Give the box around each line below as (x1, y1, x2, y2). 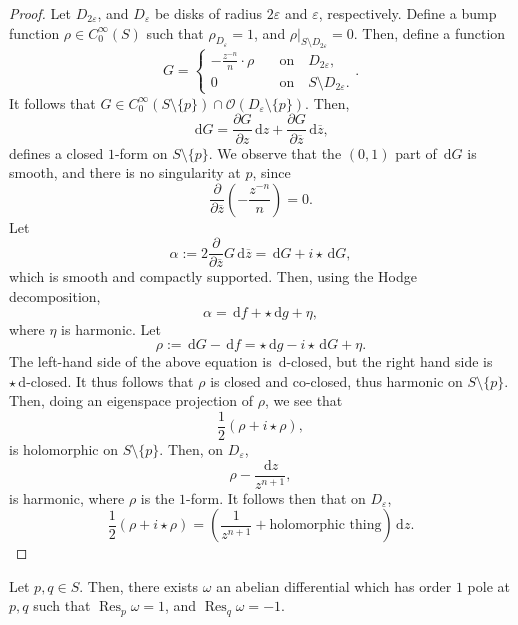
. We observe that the (208, 142, 342, 163)
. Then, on (159, 438, 224, 459)
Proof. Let (9, 3, 71, 23)
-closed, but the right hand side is (286, 351, 493, 372)
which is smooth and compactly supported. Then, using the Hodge (9, 266, 417, 287)
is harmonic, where (9, 487, 125, 508)
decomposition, (9, 285, 101, 306)
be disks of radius (154, 3, 263, 23)
